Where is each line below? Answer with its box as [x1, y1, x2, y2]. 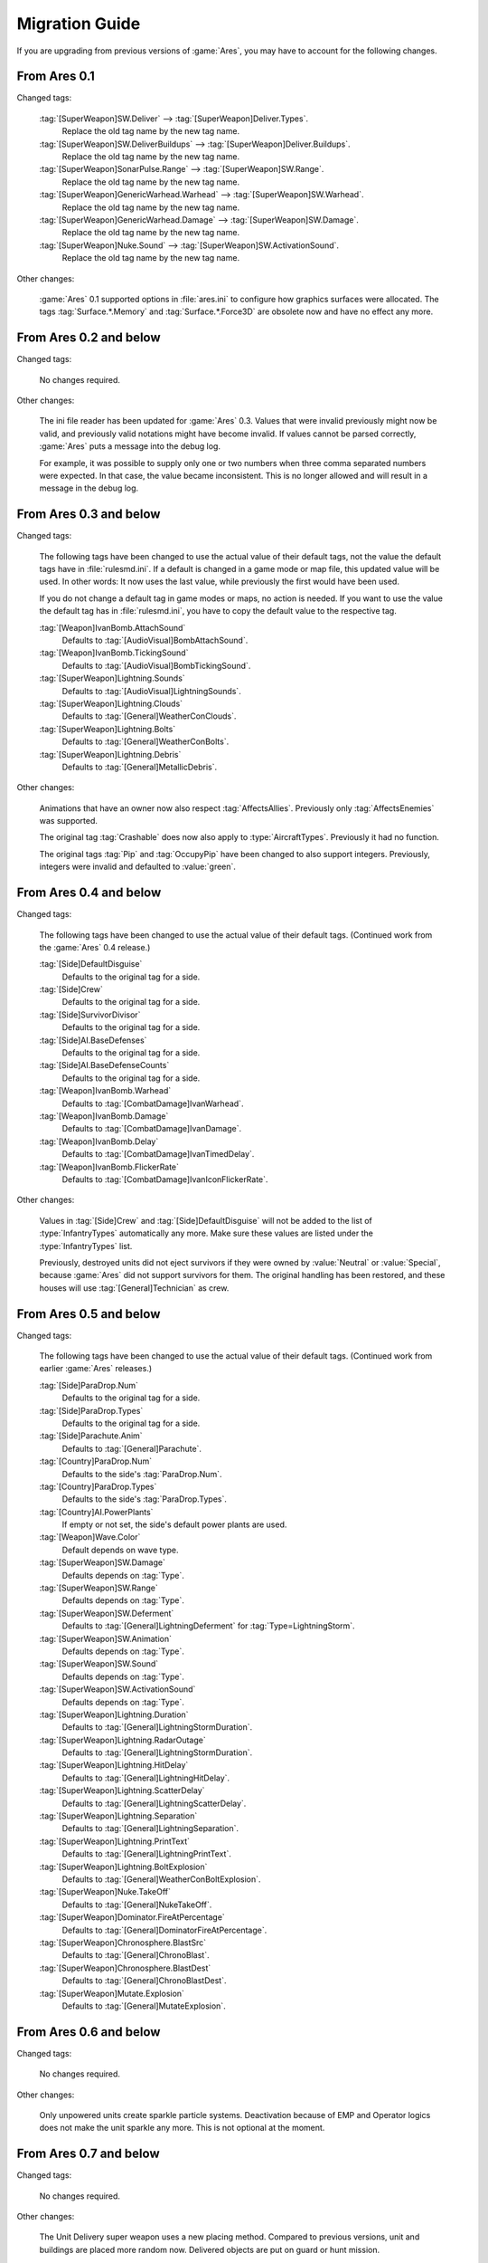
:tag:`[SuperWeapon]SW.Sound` [39, 1658, 159, 1669]
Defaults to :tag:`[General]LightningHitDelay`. [61, 1772, 230, 1783]
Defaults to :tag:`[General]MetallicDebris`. [61, 761, 218, 772]
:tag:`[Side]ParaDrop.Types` [39, 1405, 144, 1416]
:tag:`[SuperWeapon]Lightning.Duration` [39, 1709, 189, 1720]
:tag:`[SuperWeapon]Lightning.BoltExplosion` [39, 1861, 208, 1872]
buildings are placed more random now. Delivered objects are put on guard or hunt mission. [39, 2244, 380, 2255]
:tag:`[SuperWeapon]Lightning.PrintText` [39, 1836, 190, 1847]
